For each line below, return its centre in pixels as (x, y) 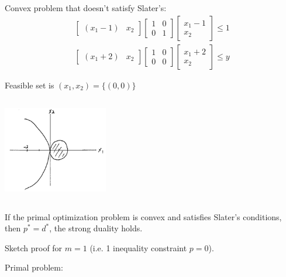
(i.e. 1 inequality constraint (138, 247)
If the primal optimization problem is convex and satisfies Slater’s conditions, (143, 216)
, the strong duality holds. (96, 228)
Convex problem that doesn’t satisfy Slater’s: (86, 8)
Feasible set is (30, 85)
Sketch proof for (34, 247)
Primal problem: (34, 267)
